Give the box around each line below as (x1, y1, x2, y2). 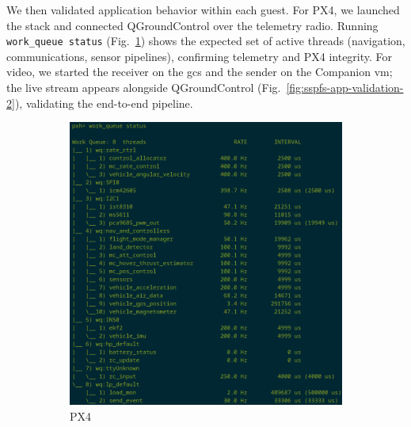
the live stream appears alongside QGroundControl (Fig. (6, 79, 281, 96)
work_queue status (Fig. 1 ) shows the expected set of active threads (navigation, (6, 32, 405, 49)
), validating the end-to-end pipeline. (14, 94, 193, 111)
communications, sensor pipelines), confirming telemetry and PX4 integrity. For (6, 48, 393, 64)
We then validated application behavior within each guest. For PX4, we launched (6, 2, 400, 17)
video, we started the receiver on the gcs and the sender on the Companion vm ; (6, 63, 393, 80)
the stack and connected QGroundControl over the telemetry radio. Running (6, 17, 379, 33)
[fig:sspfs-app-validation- (286, 79, 404, 96)
